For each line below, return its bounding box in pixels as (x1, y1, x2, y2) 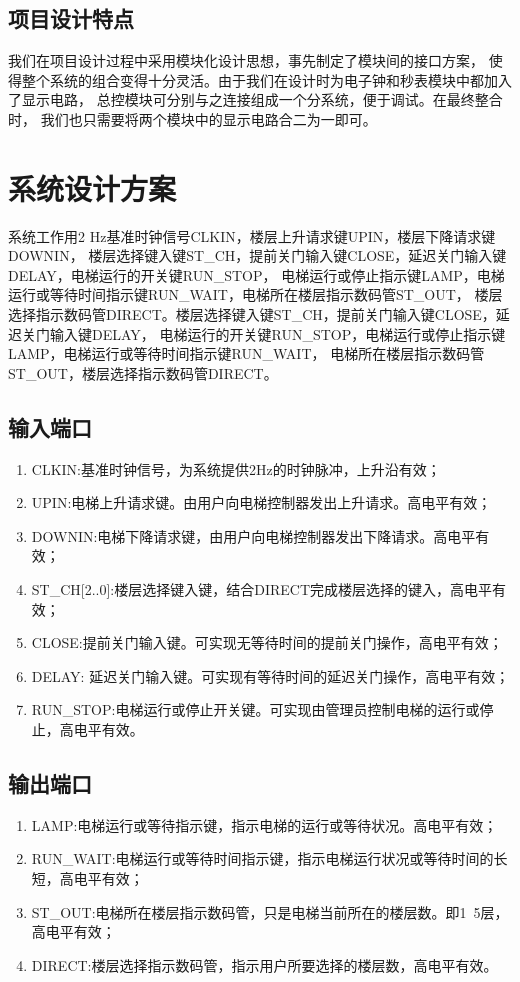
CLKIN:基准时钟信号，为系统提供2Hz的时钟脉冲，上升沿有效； (31, 458, 441, 479)
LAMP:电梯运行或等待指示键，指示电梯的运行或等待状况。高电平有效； (31, 814, 498, 835)
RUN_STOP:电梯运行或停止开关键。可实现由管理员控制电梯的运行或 (31, 699, 480, 720)
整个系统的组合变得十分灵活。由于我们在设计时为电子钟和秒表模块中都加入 (21, 69, 512, 90)
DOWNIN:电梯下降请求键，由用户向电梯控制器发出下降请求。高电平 (31, 525, 476, 546)
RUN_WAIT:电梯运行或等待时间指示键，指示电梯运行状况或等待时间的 (31, 848, 494, 869)
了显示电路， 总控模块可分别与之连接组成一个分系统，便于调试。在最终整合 (8, 89, 503, 110)
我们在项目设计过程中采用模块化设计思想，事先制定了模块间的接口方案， (8, 50, 484, 71)
